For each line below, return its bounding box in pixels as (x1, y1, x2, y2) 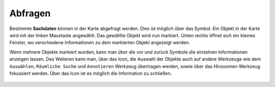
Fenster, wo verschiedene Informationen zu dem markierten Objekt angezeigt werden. (9, 40, 190, 46)
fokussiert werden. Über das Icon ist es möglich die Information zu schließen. (9, 70, 172, 76)
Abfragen (9, 8, 51, 19)
